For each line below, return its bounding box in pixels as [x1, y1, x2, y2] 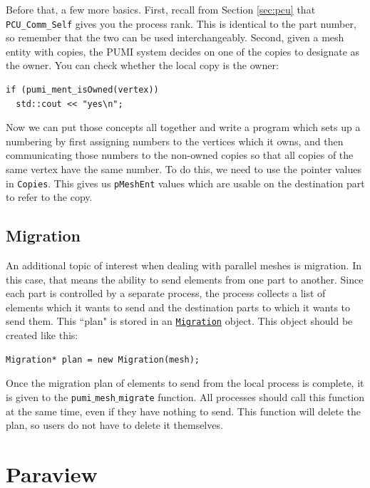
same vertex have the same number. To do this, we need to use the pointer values [6, 162, 361, 176]
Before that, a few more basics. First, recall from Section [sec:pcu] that [6, 2, 316, 16]
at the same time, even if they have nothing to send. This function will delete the [6, 403, 361, 418]
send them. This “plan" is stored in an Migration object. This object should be [6, 313, 353, 328]
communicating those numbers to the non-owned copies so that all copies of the [6, 147, 354, 162]
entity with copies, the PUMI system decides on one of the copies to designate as [6, 43, 360, 58]
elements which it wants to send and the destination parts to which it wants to [6, 299, 351, 314]
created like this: [6, 328, 78, 343]
